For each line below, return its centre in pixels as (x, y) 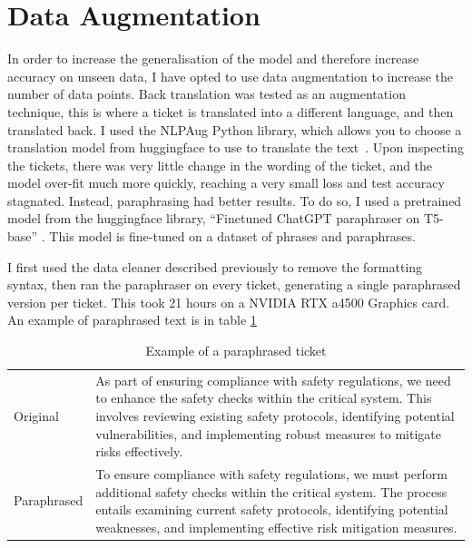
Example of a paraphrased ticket (236, 351)
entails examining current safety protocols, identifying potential (272, 509)
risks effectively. (139, 451)
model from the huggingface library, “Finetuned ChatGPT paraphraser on (214, 218)
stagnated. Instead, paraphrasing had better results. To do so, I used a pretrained (235, 200)
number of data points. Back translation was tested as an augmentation (206, 94)
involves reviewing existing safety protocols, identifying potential (275, 416)
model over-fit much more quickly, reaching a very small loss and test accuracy (226, 183)
